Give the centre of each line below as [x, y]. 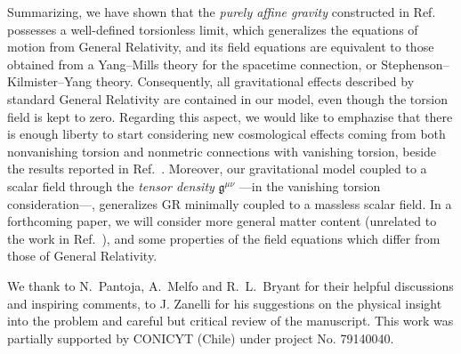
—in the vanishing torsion [310, 185]
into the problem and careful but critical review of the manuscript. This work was [230, 321]
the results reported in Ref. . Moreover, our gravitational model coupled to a [217, 169]
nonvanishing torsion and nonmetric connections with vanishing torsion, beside [222, 151]
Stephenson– [415, 64]
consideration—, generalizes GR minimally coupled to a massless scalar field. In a [230, 203]
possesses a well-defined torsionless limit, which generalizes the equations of [213, 29]
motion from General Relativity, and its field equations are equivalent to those [221, 47]
